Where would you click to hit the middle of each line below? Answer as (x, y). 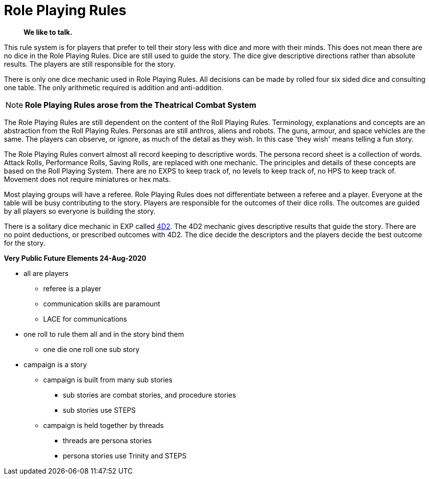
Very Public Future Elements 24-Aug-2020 (75, 258)
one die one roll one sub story (91, 349)
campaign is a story (55, 364)
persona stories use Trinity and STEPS (125, 455)
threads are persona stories (107, 440)
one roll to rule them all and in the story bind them (104, 334)
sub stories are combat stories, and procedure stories (150, 395)
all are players (46, 273)
